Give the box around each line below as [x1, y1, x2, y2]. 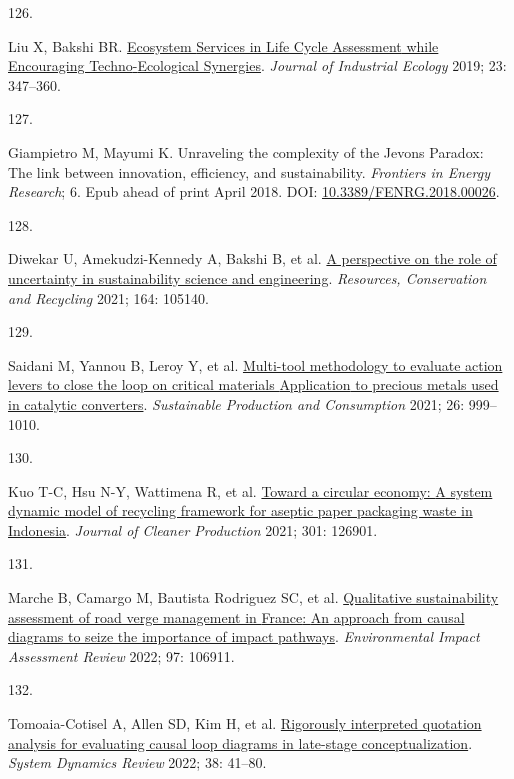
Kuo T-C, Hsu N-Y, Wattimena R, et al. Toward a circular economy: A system [8, 480, 493, 501]
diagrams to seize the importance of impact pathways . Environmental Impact [8, 626, 480, 647]
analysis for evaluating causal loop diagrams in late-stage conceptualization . [8, 732, 473, 753]
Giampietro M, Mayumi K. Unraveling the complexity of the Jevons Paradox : [8, 141, 484, 162]
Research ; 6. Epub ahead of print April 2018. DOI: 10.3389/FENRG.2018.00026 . [8, 181, 500, 202]
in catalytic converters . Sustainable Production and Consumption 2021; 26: [8, 393, 465, 414]
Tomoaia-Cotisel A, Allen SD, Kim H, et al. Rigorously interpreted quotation [8, 713, 482, 734]
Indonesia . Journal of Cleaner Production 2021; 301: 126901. [8, 519, 378, 540]
